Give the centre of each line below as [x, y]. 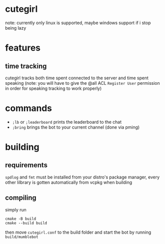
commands [29, 108]
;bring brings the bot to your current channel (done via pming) [76, 127]
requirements [26, 165]
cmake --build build [26, 223]
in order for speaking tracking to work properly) [53, 88]
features [23, 48]
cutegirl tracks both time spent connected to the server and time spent [77, 78]
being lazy [16, 28]
